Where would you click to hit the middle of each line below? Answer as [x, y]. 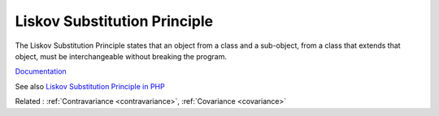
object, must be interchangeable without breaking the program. [121, 56]
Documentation [41, 71]
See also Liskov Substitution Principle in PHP [90, 86]
